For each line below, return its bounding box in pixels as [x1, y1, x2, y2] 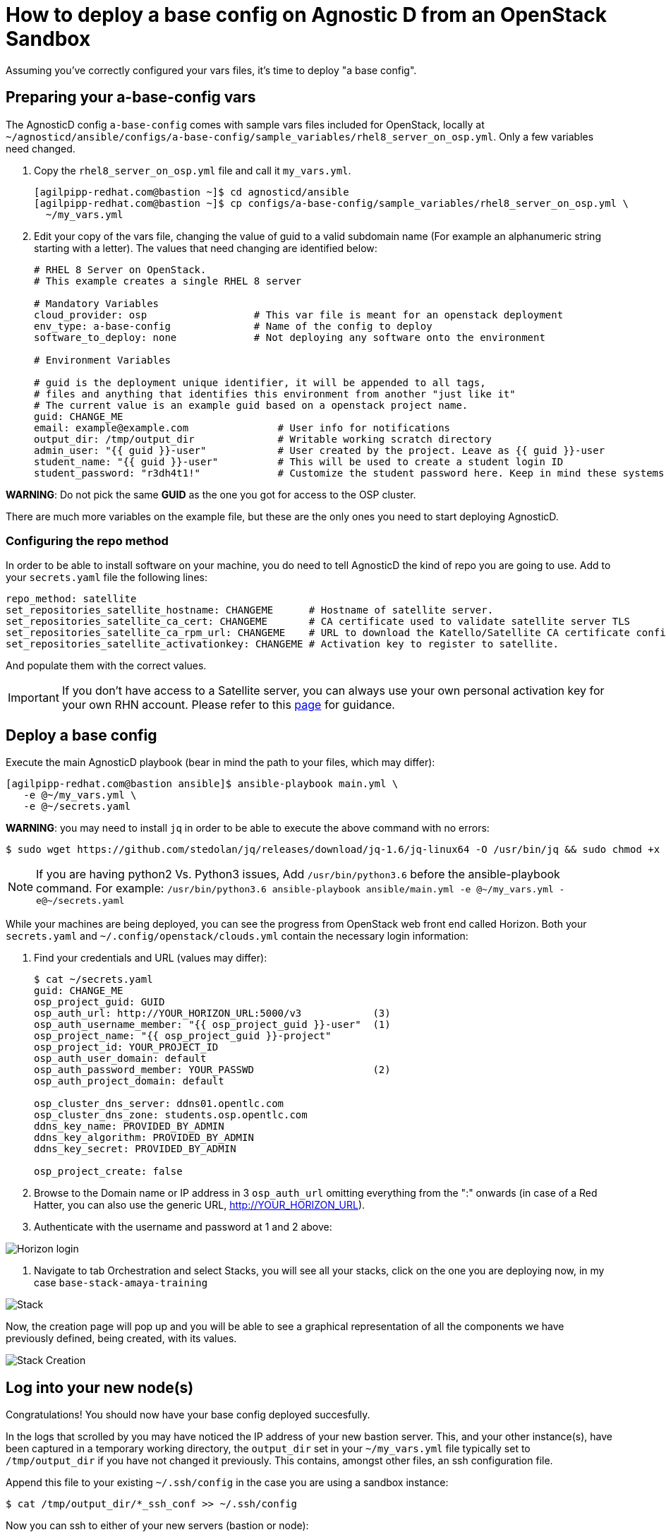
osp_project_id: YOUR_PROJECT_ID [34, 1041, 219, 1053]
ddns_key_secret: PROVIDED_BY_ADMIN [34, 1143, 236, 1155]
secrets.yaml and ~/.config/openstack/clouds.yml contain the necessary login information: [6, 930, 468, 943]
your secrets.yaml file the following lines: [6, 571, 207, 584]
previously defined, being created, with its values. [6, 1332, 237, 1345]
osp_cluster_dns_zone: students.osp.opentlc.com [34, 1109, 308, 1121]
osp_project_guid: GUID [34, 996, 165, 1008]
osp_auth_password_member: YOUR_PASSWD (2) [34, 1064, 391, 1076]
